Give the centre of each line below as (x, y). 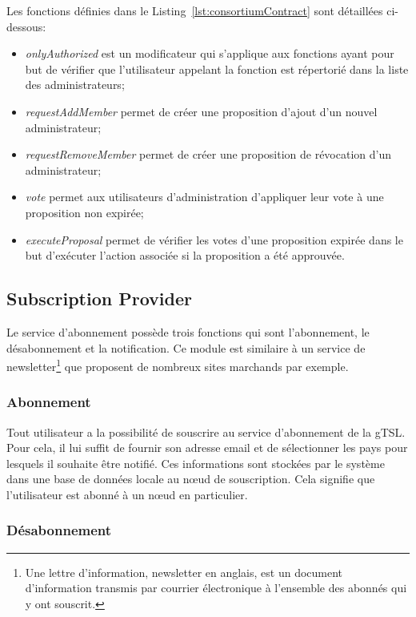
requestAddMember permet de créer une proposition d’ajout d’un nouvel (201, 111)
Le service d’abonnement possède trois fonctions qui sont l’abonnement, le (188, 331)
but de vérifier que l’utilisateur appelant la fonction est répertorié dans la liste (217, 69)
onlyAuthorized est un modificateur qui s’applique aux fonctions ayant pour (210, 53)
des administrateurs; (75, 85)
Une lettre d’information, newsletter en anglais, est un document (184, 572)
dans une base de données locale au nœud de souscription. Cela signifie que (191, 479)
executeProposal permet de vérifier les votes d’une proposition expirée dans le (214, 239)
